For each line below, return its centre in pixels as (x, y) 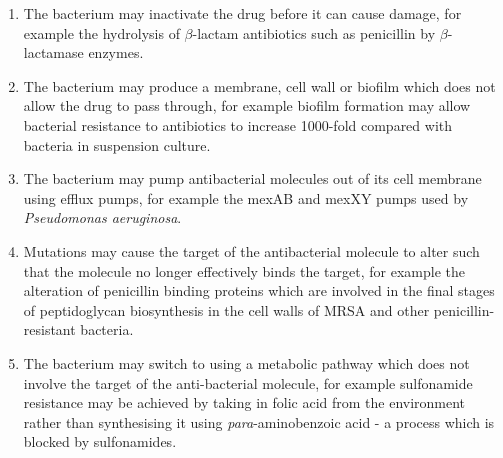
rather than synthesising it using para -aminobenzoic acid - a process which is (259, 421)
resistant (49, 329)
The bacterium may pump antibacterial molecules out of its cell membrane (252, 178)
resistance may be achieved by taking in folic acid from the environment (244, 402)
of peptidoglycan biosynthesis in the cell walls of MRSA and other (226, 309)
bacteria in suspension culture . (117, 144)
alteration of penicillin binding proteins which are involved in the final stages (259, 290)
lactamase (53, 52)
